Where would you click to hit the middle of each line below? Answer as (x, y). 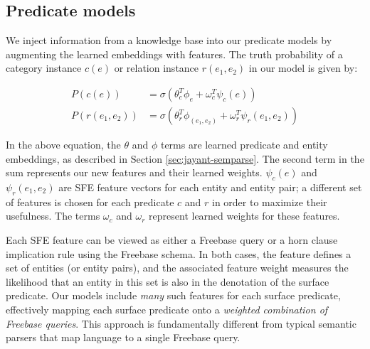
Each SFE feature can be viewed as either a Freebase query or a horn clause (172, 240)
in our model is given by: (303, 68)
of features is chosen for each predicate (90, 202)
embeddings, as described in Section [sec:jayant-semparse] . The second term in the (185, 158)
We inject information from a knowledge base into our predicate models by (169, 40)
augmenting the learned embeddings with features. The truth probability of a (174, 54)
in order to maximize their (270, 202)
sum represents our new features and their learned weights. (134, 172)
